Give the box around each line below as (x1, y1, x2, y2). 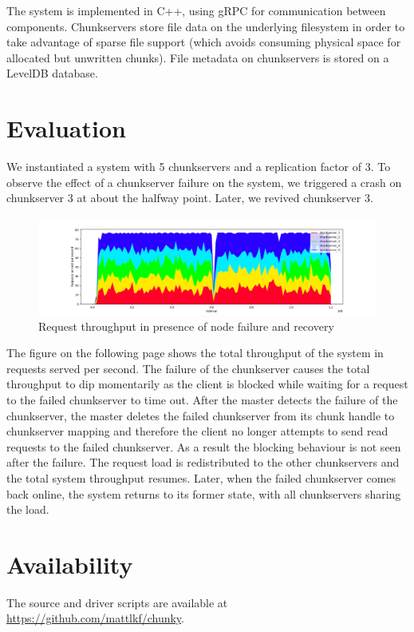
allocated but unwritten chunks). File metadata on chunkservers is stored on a (6, 49, 389, 66)
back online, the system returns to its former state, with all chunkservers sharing (6, 485, 401, 502)
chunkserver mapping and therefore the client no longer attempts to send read (6, 423, 388, 439)
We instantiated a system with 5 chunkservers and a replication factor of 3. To (6, 158, 391, 175)
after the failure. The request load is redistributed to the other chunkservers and (6, 454, 400, 471)
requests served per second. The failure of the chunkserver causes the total (6, 360, 370, 376)
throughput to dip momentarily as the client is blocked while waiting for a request (6, 376, 408, 392)
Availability (6, 547, 133, 580)
